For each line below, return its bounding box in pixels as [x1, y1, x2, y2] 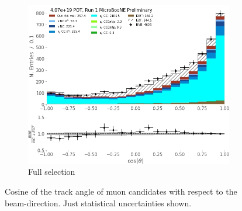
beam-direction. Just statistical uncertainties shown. [5, 196, 192, 209]
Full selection [28, 165, 75, 178]
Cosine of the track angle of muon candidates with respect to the [5, 185, 237, 198]
